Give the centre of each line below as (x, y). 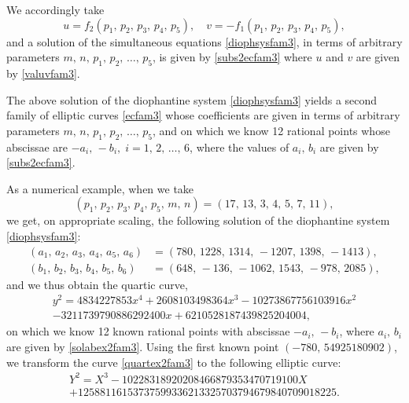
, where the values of (240, 147)
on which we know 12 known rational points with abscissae (148, 331)
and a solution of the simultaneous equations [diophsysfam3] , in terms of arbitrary (204, 41)
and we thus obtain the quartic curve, (97, 284)
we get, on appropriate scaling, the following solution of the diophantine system (198, 220)
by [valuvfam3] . (43, 73)
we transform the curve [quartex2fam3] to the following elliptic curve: (174, 362)
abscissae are (37, 147)
